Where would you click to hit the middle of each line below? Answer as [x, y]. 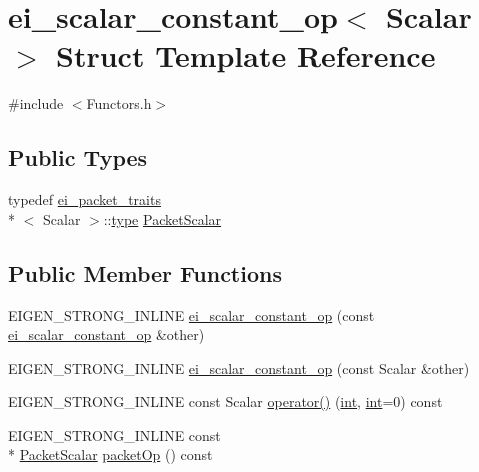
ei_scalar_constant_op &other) [106, 334]
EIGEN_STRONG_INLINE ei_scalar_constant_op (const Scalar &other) [239, 367]
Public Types [78, 157]
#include [36, 103]
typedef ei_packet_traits [84, 199]
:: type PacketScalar [162, 218]
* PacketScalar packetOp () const [110, 454]
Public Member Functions [145, 272]
